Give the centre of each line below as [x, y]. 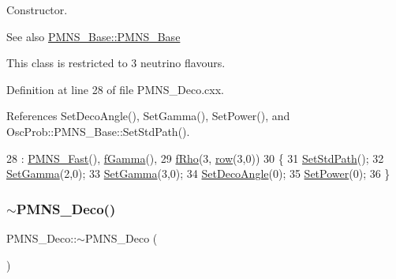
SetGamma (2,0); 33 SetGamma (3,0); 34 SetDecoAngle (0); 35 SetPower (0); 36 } [198, 173]
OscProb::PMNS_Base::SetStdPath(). [98, 131]
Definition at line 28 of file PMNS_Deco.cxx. [115, 89]
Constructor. [37, 9]
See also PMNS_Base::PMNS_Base [93, 36]
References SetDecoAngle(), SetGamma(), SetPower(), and [148, 116]
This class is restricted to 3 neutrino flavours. [116, 63]
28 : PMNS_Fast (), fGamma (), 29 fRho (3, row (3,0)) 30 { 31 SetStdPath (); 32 [195, 158]
